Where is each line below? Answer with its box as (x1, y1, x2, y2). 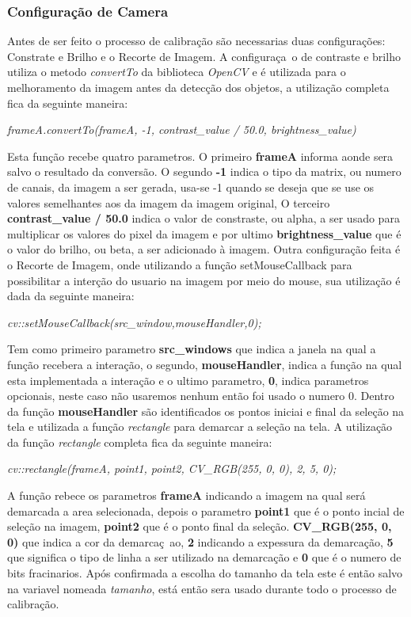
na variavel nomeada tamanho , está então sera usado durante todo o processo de (7, 580, 397, 596)
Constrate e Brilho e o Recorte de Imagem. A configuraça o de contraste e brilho (7, 48, 401, 64)
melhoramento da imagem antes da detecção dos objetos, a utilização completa (7, 79, 390, 95)
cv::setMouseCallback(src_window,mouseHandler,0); (7, 314, 261, 330)
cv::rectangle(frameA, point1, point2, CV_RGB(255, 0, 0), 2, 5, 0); (7, 460, 337, 477)
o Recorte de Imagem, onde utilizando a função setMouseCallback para (7, 256, 352, 272)
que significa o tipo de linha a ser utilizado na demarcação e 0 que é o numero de (7, 549, 401, 566)
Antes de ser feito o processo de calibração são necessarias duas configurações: (7, 32, 386, 49)
